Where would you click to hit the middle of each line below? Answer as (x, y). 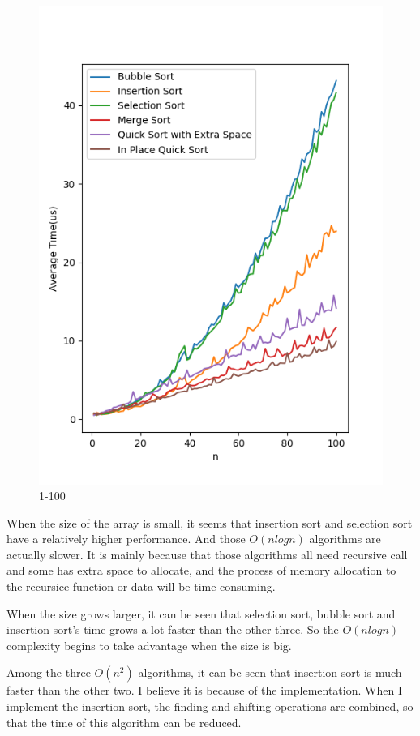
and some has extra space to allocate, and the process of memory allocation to (201, 570)
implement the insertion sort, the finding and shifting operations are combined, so (210, 706)
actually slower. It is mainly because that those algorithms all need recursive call (207, 554)
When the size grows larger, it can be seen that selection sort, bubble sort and (201, 613)
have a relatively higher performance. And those (126, 539)
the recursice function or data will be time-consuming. (141, 586)
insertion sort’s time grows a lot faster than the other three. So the (173, 629)
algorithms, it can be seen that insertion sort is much (270, 672)
